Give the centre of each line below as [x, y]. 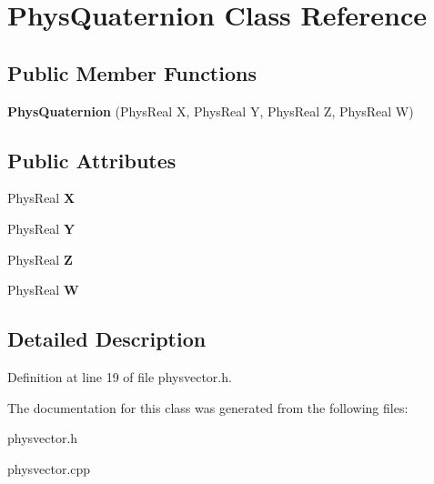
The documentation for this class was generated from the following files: [208, 407]
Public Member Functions [132, 72]
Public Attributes [92, 160]
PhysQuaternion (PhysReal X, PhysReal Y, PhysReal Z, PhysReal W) [211, 111]
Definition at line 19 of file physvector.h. [120, 376]
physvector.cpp [49, 468]
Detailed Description [107, 339]
